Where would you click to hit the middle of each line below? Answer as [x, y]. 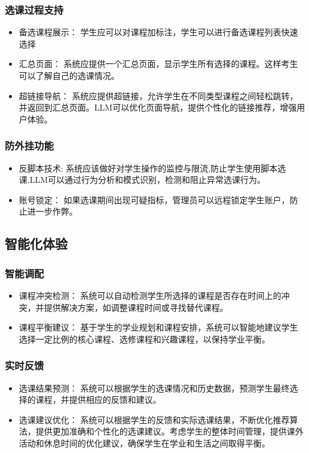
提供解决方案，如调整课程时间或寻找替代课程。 [136, 307]
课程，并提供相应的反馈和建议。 [98, 400]
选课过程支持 [34, 9]
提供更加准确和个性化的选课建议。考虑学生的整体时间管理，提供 [161, 431]
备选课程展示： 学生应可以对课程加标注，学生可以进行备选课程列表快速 [158, 32]
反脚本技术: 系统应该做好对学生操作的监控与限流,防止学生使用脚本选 [152, 168]
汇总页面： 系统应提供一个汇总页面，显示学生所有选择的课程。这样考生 [158, 64]
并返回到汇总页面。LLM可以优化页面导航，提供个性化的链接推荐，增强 [158, 107]
